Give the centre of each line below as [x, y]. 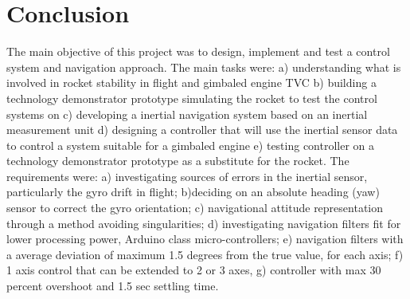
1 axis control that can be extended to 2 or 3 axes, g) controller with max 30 [194, 270]
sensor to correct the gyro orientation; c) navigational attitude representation [195, 208]
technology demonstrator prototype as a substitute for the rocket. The [178, 161]
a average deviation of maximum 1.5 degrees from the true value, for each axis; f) [205, 254]
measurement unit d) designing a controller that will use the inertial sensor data [202, 130]
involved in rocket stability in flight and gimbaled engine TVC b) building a [191, 83]
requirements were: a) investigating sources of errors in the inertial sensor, [187, 176]
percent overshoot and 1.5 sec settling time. [113, 286]
